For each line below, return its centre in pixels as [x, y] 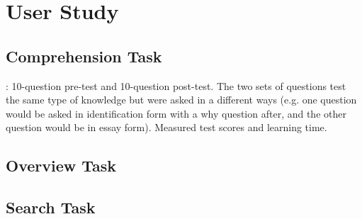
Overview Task [61, 165]
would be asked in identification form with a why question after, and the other [176, 113]
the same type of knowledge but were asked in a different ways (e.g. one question [181, 100]
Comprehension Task [84, 56]
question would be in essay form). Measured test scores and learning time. [166, 127]
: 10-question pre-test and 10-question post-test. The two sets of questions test [176, 85]
